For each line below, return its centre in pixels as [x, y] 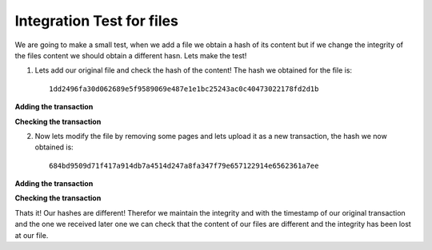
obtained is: [54, 147]
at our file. [32, 235]
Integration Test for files [97, 21]
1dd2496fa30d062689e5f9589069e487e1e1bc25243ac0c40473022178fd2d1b [184, 89]
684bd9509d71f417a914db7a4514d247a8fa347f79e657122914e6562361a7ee [184, 165]
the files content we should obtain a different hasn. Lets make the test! [131, 55]
